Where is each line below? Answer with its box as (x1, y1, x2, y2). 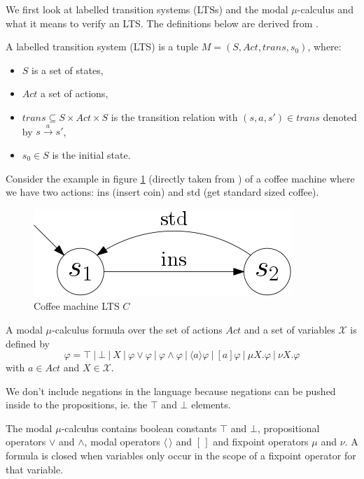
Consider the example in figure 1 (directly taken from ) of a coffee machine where (6, 171, 355, 185)
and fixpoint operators (213, 434, 309, 449)
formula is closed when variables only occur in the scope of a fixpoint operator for (6, 448, 356, 463)
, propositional (257, 420, 320, 435)
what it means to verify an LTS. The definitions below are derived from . (6, 15, 318, 30)
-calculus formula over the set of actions (52, 322, 223, 336)
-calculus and (297, 2, 353, 16)
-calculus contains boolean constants (61, 420, 217, 435)
